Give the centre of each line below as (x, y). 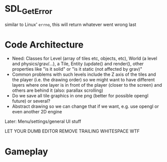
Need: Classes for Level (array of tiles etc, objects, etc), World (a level (85, 59)
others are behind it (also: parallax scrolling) (58, 90)
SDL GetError (28, 10)
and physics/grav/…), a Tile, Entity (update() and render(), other (78, 64)
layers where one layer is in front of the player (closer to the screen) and (87, 85)
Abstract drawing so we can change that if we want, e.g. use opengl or (86, 106)
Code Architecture (44, 44)
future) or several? (31, 101)
